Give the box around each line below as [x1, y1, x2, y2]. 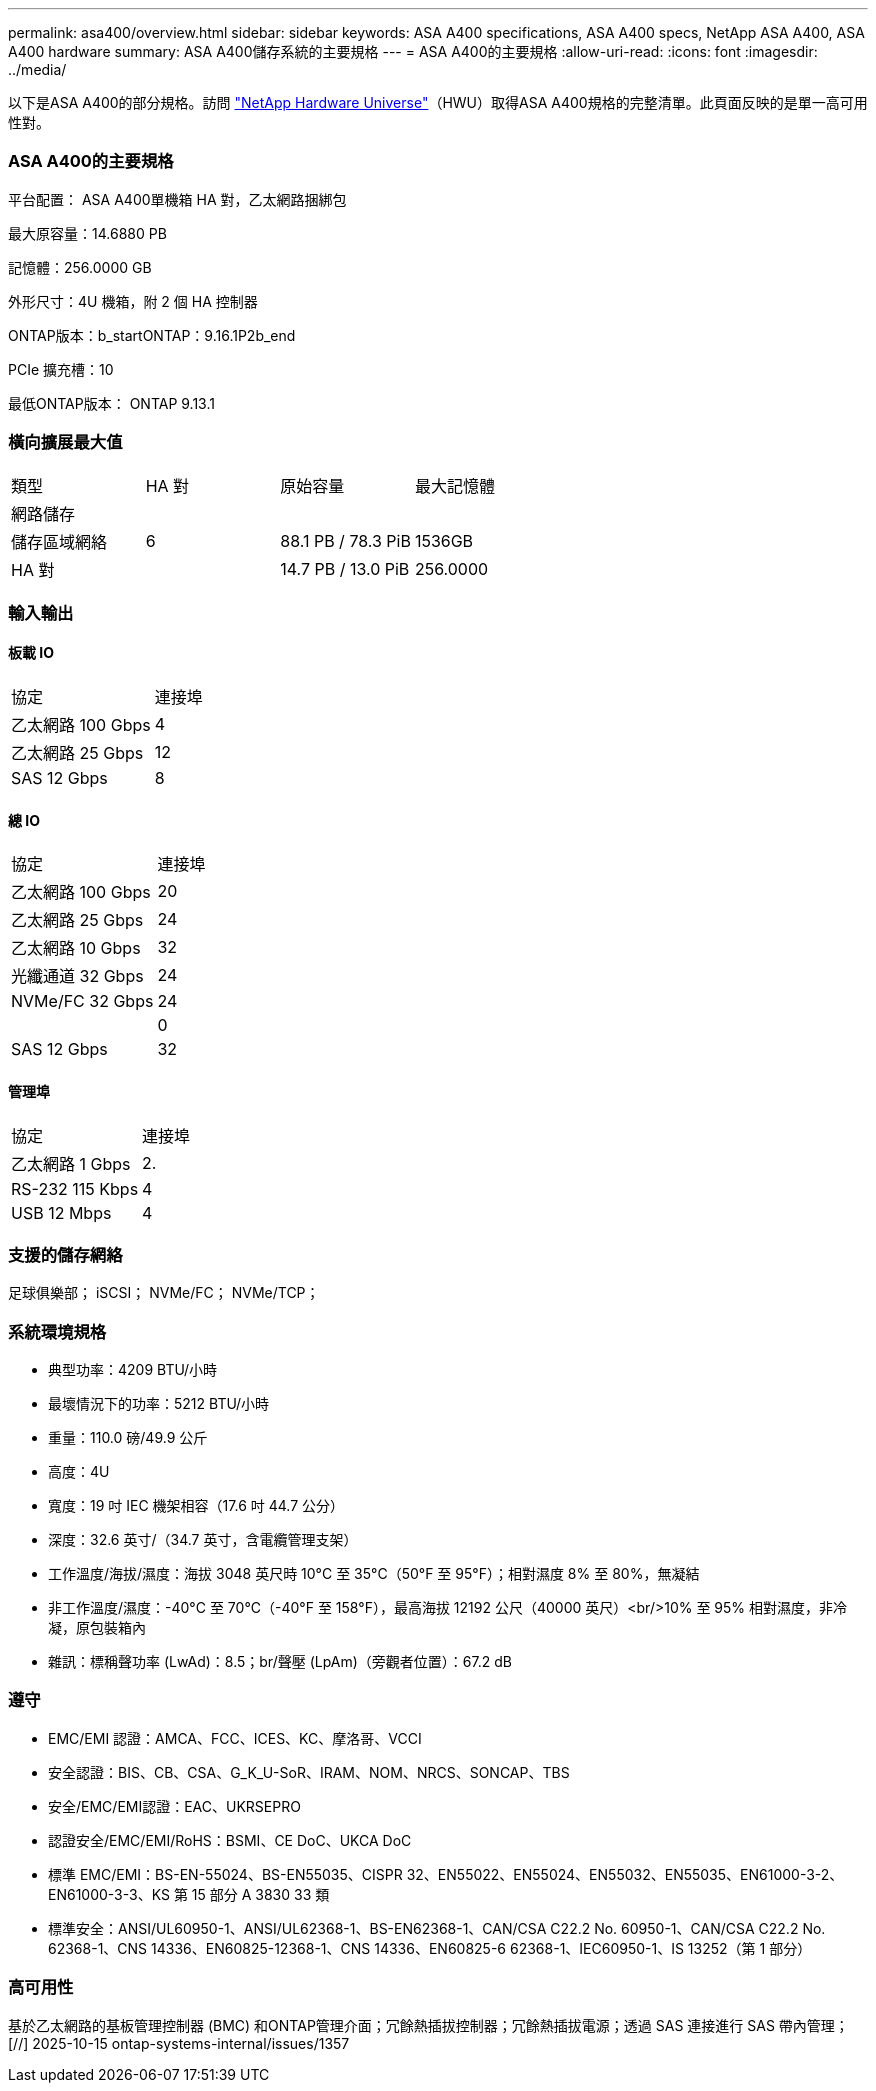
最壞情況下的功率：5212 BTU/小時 [48, 1395, 270, 1413]
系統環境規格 [8, 1321, 107, 1342]
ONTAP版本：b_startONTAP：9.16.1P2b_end [8, 326, 296, 344]
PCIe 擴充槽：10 [8, 360, 114, 378]
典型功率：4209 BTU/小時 [48, 1361, 218, 1379]
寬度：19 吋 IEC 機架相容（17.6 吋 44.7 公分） [48, 1497, 345, 1515]
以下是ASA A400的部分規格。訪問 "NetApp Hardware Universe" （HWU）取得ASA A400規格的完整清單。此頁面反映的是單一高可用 [8, 94, 868, 111]
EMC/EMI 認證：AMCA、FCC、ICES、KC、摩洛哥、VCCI [48, 1729, 422, 1747]
